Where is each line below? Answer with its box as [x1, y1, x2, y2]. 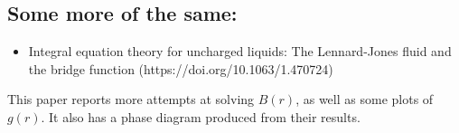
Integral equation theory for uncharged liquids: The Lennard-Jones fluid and [28, 42, 452, 61]
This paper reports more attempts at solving [7, 90, 255, 109]
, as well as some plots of [295, 90, 434, 109]
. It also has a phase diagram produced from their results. [41, 107, 361, 126]
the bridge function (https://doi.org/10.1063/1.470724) [28, 59, 333, 78]
